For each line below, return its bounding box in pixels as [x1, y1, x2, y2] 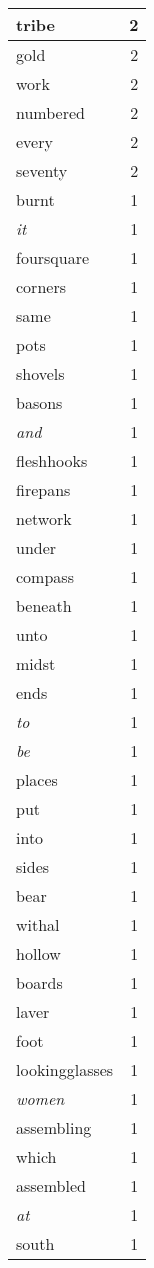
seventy [16, 159, 68, 182]
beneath [16, 594, 72, 617]
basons [16, 391, 63, 414]
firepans [16, 478, 71, 501]
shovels [16, 362, 65, 385]
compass [16, 565, 74, 588]
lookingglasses [16, 1058, 114, 1081]
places [16, 768, 58, 791]
